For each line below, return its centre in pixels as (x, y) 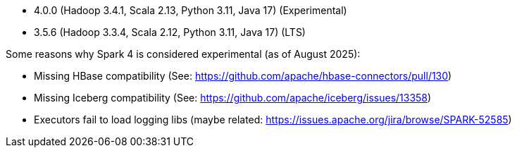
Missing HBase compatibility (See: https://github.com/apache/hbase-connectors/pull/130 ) (243, 76)
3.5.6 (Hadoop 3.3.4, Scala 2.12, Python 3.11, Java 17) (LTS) (170, 32)
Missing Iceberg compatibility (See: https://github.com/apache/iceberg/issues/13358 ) (233, 98)
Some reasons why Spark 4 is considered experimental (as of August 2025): (183, 54)
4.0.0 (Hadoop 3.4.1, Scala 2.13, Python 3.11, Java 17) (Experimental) (191, 10)
